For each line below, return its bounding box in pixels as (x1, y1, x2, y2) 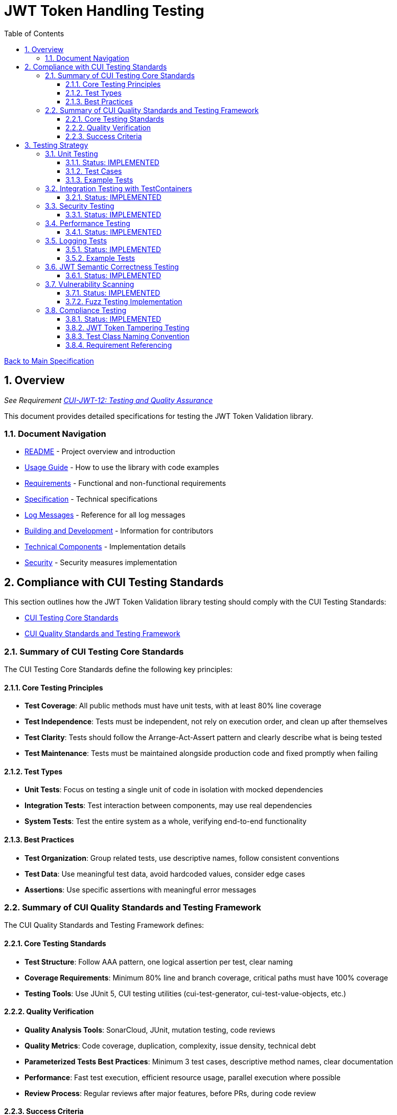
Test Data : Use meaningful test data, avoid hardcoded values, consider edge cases (25, 869, 306, 878)
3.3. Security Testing (45, 201, 114, 210)
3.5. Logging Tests (45, 236, 107, 245)
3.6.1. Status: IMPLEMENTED (65, 271, 161, 280)
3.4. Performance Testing (45, 218, 130, 228)
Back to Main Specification (4, 356, 94, 365)
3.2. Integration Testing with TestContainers (45, 184, 192, 193)
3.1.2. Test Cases (65, 166, 122, 175)
